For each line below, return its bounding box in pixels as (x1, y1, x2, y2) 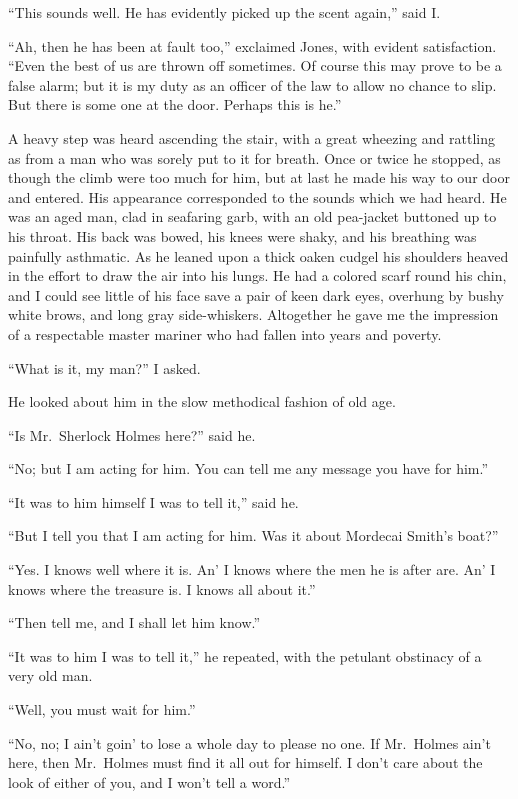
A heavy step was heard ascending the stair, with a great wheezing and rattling (8, 127, 495, 148)
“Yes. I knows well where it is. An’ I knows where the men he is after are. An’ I (8, 559, 496, 580)
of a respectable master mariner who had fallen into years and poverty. (8, 323, 442, 344)
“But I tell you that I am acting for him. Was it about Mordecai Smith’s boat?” (8, 525, 499, 546)
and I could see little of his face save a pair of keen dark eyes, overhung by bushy (8, 284, 504, 305)
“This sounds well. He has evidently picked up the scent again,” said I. (8, 2, 441, 22)
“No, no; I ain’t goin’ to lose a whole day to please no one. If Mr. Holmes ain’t (8, 732, 491, 753)
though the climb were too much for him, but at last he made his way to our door (8, 167, 510, 188)
